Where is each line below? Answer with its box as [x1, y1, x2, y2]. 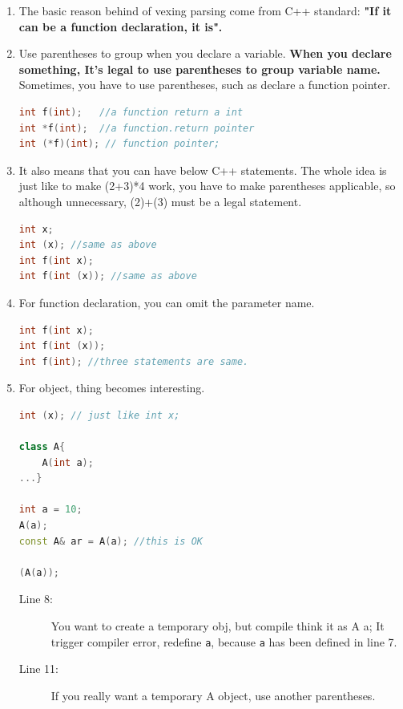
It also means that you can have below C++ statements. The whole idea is [18, 161, 387, 178]
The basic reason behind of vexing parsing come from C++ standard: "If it [18, 2, 392, 18]
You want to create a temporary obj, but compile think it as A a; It [50, 618, 385, 634]
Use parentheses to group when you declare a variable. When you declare [18, 45, 392, 62]
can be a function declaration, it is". [18, 18, 223, 34]
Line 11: [18, 660, 58, 677]
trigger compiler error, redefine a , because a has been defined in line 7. [50, 633, 397, 650]
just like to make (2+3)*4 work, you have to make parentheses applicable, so [18, 177, 396, 194]
